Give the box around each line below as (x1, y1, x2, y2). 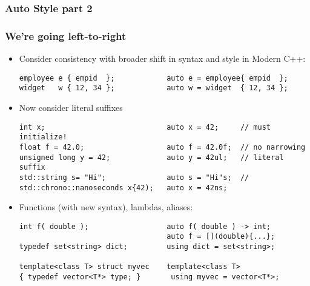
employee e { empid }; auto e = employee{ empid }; (19, 73, 288, 82)
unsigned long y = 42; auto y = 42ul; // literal (19, 153, 284, 162)
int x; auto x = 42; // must (19, 122, 271, 131)
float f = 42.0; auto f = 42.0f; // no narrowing (19, 142, 306, 151)
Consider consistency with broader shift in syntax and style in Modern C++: (19, 52, 306, 65)
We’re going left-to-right (5, 28, 127, 43)
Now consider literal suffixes (19, 101, 123, 113)
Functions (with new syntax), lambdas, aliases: (19, 201, 193, 213)
